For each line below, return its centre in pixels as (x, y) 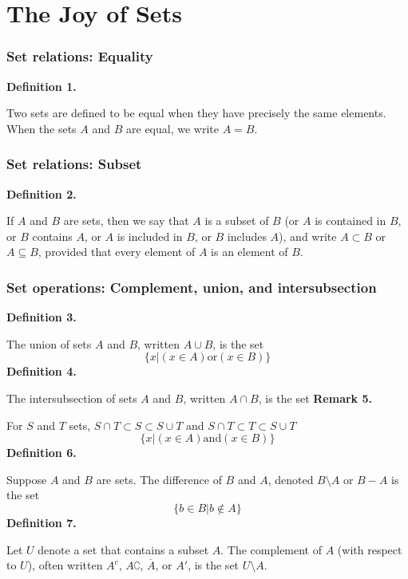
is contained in (351, 221)
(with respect (370, 549)
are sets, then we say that (126, 221)
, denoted (291, 479)
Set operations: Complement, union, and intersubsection (192, 287)
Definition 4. (42, 371)
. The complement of (271, 549)
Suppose (27, 479)
